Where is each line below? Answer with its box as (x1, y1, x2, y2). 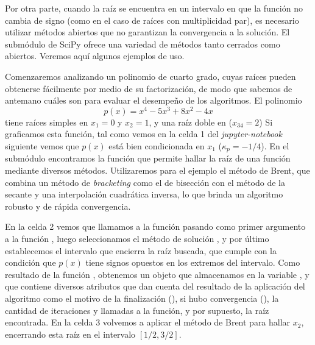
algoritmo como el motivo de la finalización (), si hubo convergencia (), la (5, 292, 279, 304)
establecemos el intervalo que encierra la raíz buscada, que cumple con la (5, 244, 277, 257)
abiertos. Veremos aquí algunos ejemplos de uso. (5, 49, 185, 62)
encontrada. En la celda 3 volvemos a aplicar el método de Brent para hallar (5, 316, 291, 329)
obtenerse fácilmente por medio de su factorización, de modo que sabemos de (5, 82, 292, 94)
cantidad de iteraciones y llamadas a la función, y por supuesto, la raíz (5, 304, 269, 316)
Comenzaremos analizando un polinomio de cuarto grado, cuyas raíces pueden (5, 69, 296, 82)
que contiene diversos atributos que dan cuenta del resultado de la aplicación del (5, 280, 305, 293)
